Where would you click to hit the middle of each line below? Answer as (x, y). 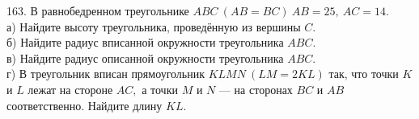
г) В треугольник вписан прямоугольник (106, 74)
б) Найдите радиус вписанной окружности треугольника (145, 42)
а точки (160, 89)
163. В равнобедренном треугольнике (98, 10)
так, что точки (364, 74)
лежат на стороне (70, 89)
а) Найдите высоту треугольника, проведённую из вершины (154, 26)
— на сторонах (256, 89)
